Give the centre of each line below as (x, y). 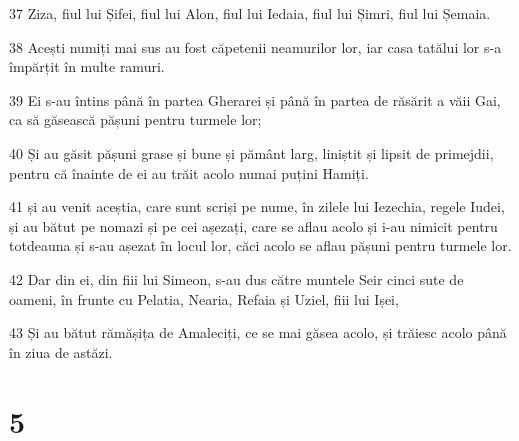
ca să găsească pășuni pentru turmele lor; (135, 119)
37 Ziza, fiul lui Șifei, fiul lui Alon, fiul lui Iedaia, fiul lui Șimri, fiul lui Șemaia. (250, 13)
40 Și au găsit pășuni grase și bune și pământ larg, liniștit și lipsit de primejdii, (251, 152)
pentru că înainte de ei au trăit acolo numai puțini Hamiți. (189, 172)
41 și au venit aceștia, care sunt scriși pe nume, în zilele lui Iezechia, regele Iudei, (257, 206)
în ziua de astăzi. (61, 351)
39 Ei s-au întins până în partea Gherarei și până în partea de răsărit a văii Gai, (255, 99)
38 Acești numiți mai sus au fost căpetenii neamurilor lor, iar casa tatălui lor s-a (255, 46)
